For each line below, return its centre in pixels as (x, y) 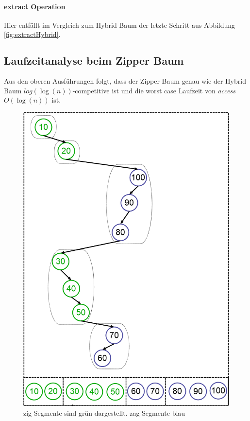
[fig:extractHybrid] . (32, 34)
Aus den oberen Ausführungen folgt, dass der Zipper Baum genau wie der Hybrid (125, 81)
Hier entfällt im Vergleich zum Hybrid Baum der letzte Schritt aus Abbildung (120, 25)
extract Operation (35, 6)
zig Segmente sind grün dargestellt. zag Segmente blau (104, 413)
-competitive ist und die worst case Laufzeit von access (154, 90)
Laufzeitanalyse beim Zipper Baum (94, 61)
